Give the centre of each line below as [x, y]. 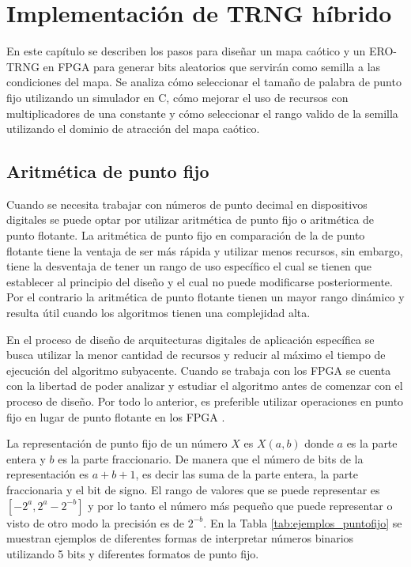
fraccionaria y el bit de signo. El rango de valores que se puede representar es [193, 489]
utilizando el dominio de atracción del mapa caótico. [133, 129]
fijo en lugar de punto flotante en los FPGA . [116, 416]
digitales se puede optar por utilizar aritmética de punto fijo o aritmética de [190, 219]
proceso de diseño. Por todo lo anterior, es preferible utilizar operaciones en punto [205, 401]
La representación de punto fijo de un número [117, 443]
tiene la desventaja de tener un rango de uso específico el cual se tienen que [189, 266]
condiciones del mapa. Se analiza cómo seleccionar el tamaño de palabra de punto [204, 82]
